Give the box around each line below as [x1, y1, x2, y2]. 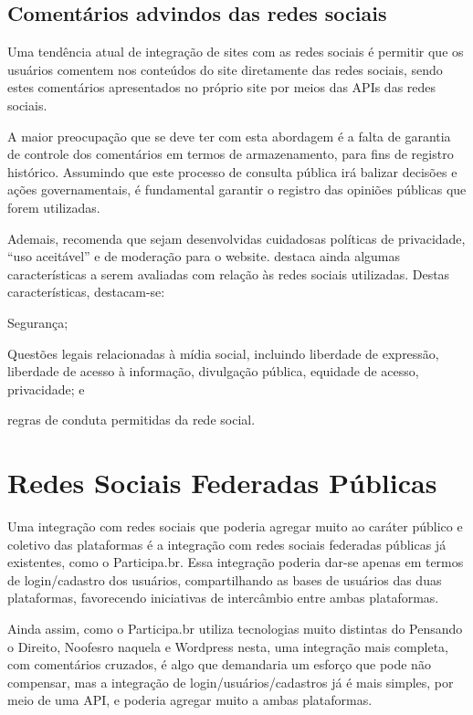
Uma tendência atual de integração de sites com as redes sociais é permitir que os [7, 42, 464, 61]
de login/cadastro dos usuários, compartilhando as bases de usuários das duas [7, 570, 442, 589]
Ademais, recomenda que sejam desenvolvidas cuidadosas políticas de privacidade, [7, 228, 466, 247]
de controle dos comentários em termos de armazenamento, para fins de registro [7, 144, 454, 163]
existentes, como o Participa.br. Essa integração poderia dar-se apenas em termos [7, 552, 464, 572]
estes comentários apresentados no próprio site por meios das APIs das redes [7, 78, 436, 97]
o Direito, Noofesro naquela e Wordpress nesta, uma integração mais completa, [7, 636, 448, 656]
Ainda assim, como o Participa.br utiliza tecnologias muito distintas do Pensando [7, 618, 463, 637]
